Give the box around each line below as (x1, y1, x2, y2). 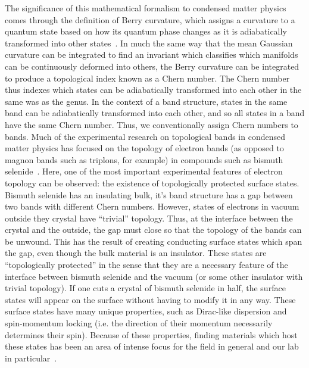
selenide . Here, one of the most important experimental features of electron (5, 165, 283, 177)
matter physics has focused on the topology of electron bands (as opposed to (5, 142, 284, 154)
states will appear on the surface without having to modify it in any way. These (5, 293, 296, 305)
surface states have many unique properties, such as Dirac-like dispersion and (5, 305, 287, 317)
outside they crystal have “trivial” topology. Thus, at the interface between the (5, 211, 293, 224)
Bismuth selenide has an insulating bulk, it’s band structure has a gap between (5, 188, 293, 201)
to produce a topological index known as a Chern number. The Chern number (5, 71, 290, 84)
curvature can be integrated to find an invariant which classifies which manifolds (5, 48, 298, 61)
